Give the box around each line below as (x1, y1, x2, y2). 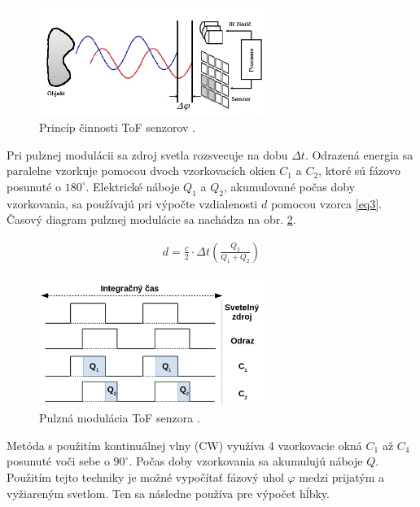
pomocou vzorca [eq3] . (270, 194, 383, 212)
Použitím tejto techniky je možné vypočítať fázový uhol (7, 468, 284, 485)
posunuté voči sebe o (7, 452, 110, 470)
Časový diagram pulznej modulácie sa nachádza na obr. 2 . (7, 211, 296, 228)
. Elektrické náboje (85, 177, 180, 194)
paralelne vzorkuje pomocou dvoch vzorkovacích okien (7, 162, 276, 179)
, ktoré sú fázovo (318, 162, 400, 179)
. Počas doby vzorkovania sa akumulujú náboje (129, 452, 363, 470)
